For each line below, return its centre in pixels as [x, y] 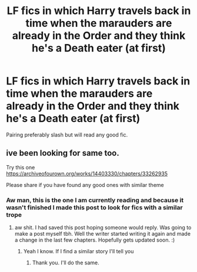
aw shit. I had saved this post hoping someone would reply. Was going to [103, 227]
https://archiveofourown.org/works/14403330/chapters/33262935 [87, 174]
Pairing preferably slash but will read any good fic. [67, 135]
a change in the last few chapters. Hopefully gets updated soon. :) [95, 240]
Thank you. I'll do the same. [66, 263]
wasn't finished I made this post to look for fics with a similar [95, 208]
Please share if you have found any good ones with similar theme [85, 185]
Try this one [21, 167]
